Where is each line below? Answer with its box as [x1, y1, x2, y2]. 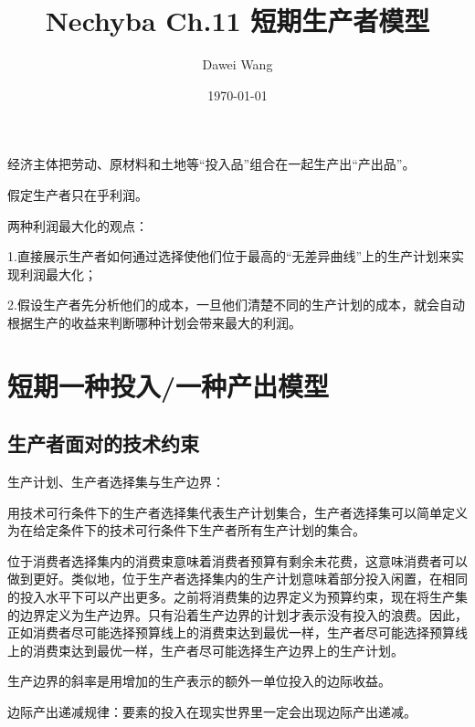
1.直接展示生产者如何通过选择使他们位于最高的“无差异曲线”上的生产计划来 [7, 247, 452, 266]
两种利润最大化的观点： [7, 216, 148, 235]
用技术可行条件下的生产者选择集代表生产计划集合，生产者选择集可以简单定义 [7, 502, 468, 522]
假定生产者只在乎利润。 [7, 184, 148, 204]
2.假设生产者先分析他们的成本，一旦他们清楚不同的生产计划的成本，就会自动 [7, 295, 465, 314]
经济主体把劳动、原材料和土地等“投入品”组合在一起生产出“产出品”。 [7, 154, 416, 174]
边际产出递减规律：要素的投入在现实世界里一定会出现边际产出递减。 [7, 701, 417, 721]
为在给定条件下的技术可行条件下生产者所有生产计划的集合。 [7, 521, 365, 540]
